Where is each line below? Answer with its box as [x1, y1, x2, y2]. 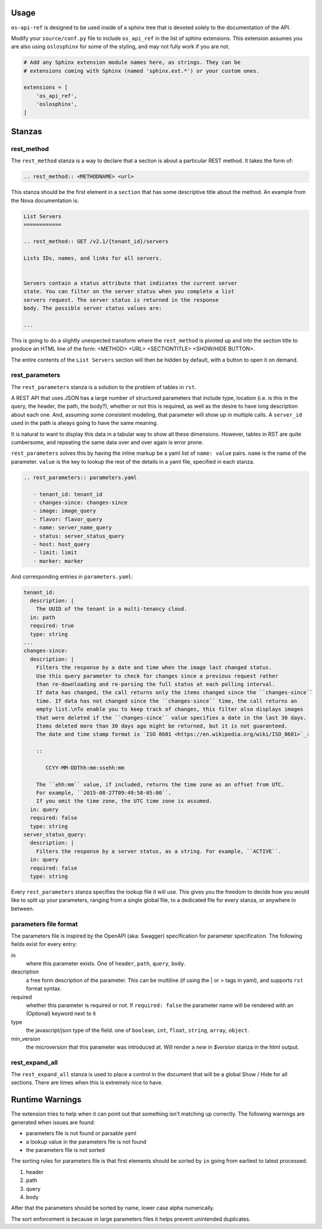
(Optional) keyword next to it [26, 1010, 96, 1017]
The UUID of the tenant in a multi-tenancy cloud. [36, 606, 187, 612]
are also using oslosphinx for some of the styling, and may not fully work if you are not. [11, 43, 230, 50]
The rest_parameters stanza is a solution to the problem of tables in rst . [11, 383, 197, 390]
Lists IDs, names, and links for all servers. [23, 254, 162, 261]
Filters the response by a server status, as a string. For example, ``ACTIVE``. [36, 848, 281, 855]
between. [11, 905, 35, 912]
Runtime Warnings [11, 1095, 82, 1105]
